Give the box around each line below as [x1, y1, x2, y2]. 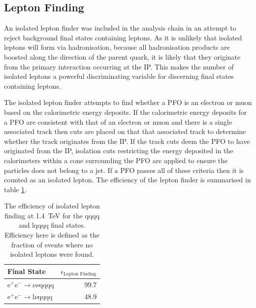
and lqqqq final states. [18, 220, 86, 230]
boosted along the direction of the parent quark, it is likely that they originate [4, 51, 241, 62]
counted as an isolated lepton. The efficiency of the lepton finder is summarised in [4, 174, 251, 185]
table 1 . [4, 184, 27, 194]
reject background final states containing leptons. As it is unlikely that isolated [4, 32, 242, 42]
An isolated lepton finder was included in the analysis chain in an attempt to [4, 23, 236, 33]
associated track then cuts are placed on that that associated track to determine [4, 126, 246, 137]
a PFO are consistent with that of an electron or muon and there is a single [4, 116, 232, 127]
